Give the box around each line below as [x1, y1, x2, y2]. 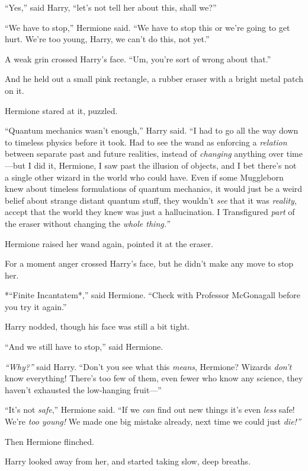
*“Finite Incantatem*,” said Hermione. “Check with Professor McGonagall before [5, 289, 301, 301]
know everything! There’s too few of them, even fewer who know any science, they [5, 372, 303, 384]
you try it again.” [5, 300, 67, 312]
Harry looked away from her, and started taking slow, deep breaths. [5, 455, 251, 467]
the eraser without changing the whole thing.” [5, 217, 170, 229]
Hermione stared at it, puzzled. [5, 104, 118, 116]
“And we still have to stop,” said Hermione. [5, 340, 163, 353]
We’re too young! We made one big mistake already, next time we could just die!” [5, 415, 301, 428]
